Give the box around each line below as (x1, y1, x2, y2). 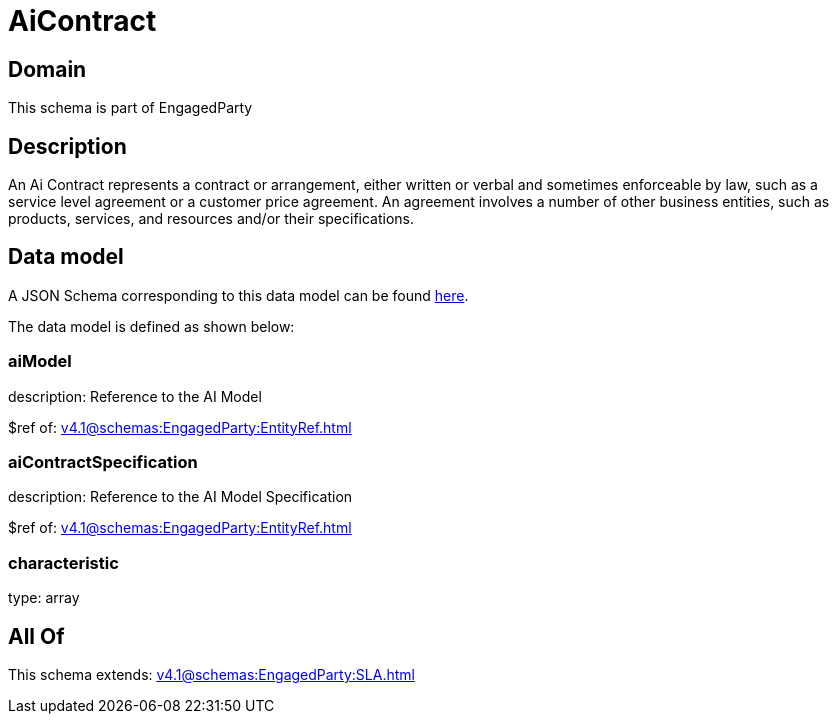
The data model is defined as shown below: (8, 317, 295, 335)
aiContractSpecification (8, 451, 198, 472)
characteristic (8, 552, 119, 573)
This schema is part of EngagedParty (8, 99, 253, 117)
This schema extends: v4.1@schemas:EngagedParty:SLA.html (8, 665, 415, 683)
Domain (8, 56, 87, 82)
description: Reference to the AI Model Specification (8, 488, 353, 506)
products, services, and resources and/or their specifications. (8, 210, 415, 228)
